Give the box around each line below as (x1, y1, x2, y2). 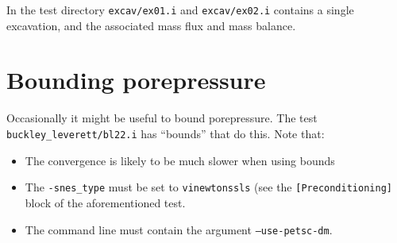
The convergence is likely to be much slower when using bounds (25, 152, 335, 168)
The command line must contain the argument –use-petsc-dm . (25, 221, 333, 237)
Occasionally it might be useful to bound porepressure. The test (6, 110, 318, 126)
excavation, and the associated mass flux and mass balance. (6, 17, 296, 33)
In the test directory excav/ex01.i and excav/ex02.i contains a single (6, 2, 354, 17)
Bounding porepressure (6, 64, 266, 96)
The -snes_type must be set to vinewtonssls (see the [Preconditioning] (25, 179, 392, 195)
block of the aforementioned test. (25, 194, 186, 210)
